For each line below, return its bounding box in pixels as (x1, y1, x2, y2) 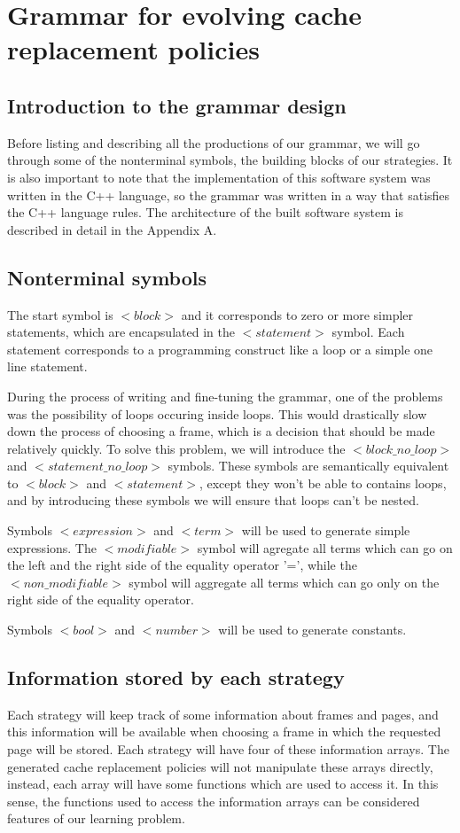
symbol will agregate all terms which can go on (197, 538, 453, 557)
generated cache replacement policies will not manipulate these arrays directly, (7, 757, 433, 775)
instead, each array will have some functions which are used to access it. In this (7, 775, 439, 793)
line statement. (7, 357, 88, 376)
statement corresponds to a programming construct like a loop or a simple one (7, 339, 433, 358)
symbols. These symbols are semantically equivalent (168, 456, 449, 475)
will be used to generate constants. (218, 620, 407, 639)
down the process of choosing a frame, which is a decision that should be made (7, 422, 435, 440)
